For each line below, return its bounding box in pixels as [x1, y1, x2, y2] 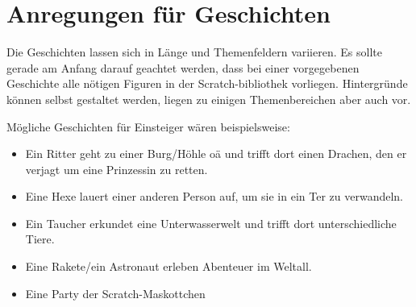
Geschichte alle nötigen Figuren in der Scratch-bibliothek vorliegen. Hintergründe [6, 75, 408, 92]
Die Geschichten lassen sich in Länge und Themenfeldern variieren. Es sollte [6, 44, 382, 60]
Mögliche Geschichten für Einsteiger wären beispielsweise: [6, 118, 290, 135]
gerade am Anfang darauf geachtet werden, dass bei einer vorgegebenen [6, 59, 360, 76]
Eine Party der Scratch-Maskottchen [25, 284, 206, 301]
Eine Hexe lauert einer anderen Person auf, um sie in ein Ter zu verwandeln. [25, 188, 404, 205]
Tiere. [25, 230, 55, 247]
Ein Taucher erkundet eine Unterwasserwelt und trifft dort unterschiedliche [25, 214, 397, 231]
